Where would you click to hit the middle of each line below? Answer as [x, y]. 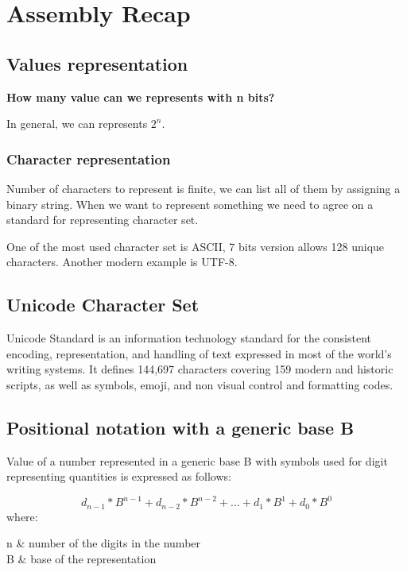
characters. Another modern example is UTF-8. [122, 262]
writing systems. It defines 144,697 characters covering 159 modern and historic [200, 369]
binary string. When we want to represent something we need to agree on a [190, 204]
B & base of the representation [81, 559]
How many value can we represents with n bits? [141, 97]
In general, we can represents [77, 124]
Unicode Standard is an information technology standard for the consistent [189, 338]
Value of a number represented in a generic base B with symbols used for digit [197, 460]
